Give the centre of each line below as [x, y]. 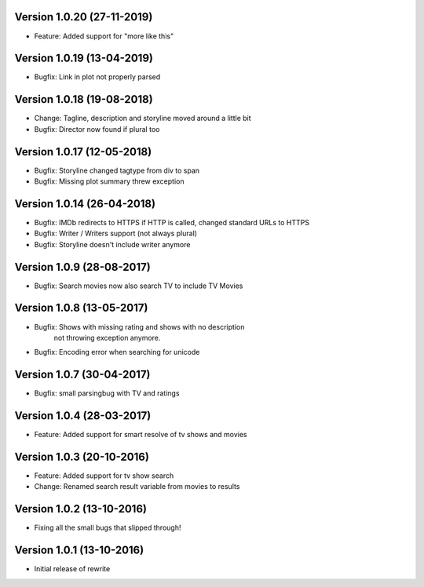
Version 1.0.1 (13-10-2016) [79, 551]
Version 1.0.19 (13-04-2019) [84, 58]
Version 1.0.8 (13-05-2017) [81, 308]
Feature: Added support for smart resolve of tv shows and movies [141, 435]
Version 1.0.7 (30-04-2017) [82, 375]
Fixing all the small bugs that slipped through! [108, 528]
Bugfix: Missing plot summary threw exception [109, 181]
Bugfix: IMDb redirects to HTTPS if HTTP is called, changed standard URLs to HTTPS [172, 222]
